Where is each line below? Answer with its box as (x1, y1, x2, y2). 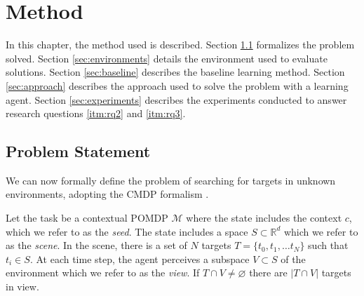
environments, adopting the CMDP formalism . (6, 187, 209, 201)
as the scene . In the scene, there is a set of (6, 238, 187, 253)
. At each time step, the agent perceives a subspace (29, 251, 250, 266)
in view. (6, 279, 39, 294)
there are (249, 265, 288, 280)
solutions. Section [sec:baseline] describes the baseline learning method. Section (6, 65, 345, 79)
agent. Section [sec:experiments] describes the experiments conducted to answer (6, 92, 347, 107)
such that (308, 238, 349, 253)
